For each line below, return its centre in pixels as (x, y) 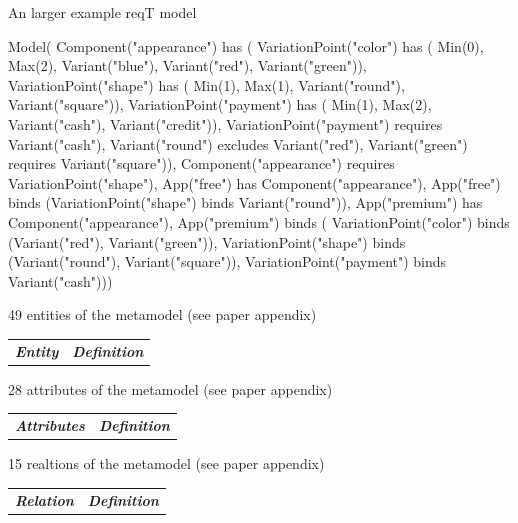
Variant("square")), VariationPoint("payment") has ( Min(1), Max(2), (220, 104)
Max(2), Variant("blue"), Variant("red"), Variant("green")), (187, 65)
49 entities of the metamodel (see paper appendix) (162, 314)
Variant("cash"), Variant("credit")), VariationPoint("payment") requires (225, 123)
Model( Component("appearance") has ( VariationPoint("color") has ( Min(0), (246, 45)
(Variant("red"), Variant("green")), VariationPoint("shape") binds (207, 241)
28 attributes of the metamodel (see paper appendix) (170, 388)
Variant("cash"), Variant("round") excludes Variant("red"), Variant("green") (238, 143)
